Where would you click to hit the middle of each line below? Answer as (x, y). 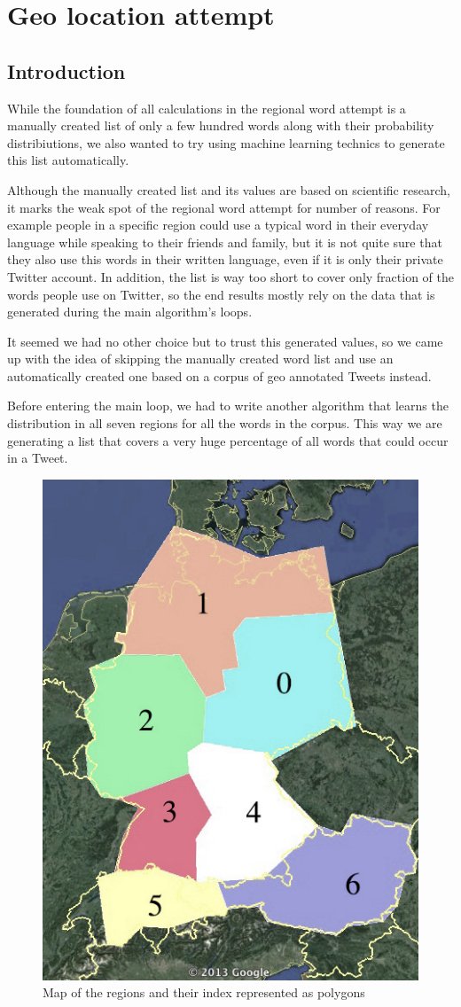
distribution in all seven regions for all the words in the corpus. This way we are (225, 423)
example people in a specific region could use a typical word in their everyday (218, 225)
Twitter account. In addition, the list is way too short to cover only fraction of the (230, 276)
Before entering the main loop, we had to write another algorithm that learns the (228, 406)
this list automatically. (68, 160)
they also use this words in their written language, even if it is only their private (225, 259)
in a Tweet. (38, 458)
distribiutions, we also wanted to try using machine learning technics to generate (226, 142)
